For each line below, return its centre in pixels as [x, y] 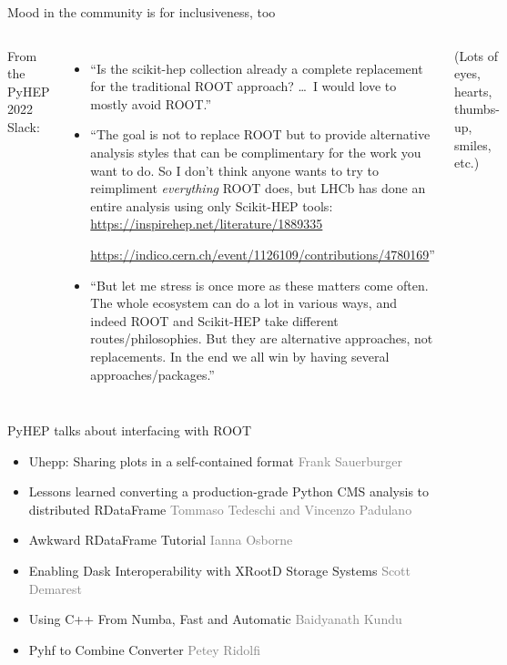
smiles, [472, 144]
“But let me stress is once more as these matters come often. [259, 285]
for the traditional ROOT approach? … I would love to [243, 86]
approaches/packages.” [152, 374]
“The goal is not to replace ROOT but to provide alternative [260, 134]
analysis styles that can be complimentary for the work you [256, 152]
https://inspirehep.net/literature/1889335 [207, 224]
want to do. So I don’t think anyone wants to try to [234, 170]
